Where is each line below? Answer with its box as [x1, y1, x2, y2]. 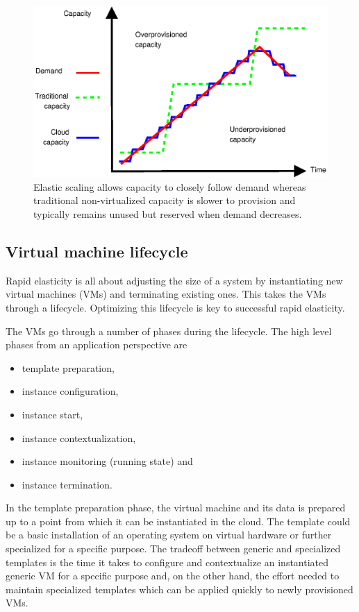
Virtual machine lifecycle [6, 240, 188, 262]
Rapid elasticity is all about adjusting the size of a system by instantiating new [6, 273, 343, 287]
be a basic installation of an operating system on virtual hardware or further [6, 527, 332, 542]
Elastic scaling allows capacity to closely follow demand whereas [33, 179, 306, 194]
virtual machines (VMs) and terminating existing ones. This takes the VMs [6, 287, 326, 301]
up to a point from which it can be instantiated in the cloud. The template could [6, 513, 351, 528]
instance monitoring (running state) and [22, 454, 193, 468]
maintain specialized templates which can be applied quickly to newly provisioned [6, 581, 353, 596]
